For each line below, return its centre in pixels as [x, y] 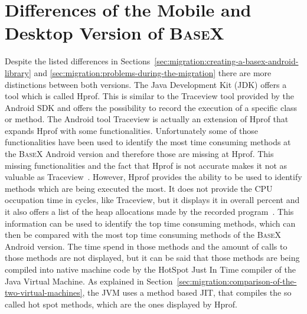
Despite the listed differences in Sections [78, 61]
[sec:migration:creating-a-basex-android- [226, 61]
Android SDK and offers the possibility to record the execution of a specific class [151, 107]
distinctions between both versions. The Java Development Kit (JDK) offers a [146, 84]
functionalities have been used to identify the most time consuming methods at [148, 142]
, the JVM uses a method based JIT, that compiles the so [187, 292]
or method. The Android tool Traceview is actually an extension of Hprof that [147, 119]
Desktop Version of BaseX [115, 33]
